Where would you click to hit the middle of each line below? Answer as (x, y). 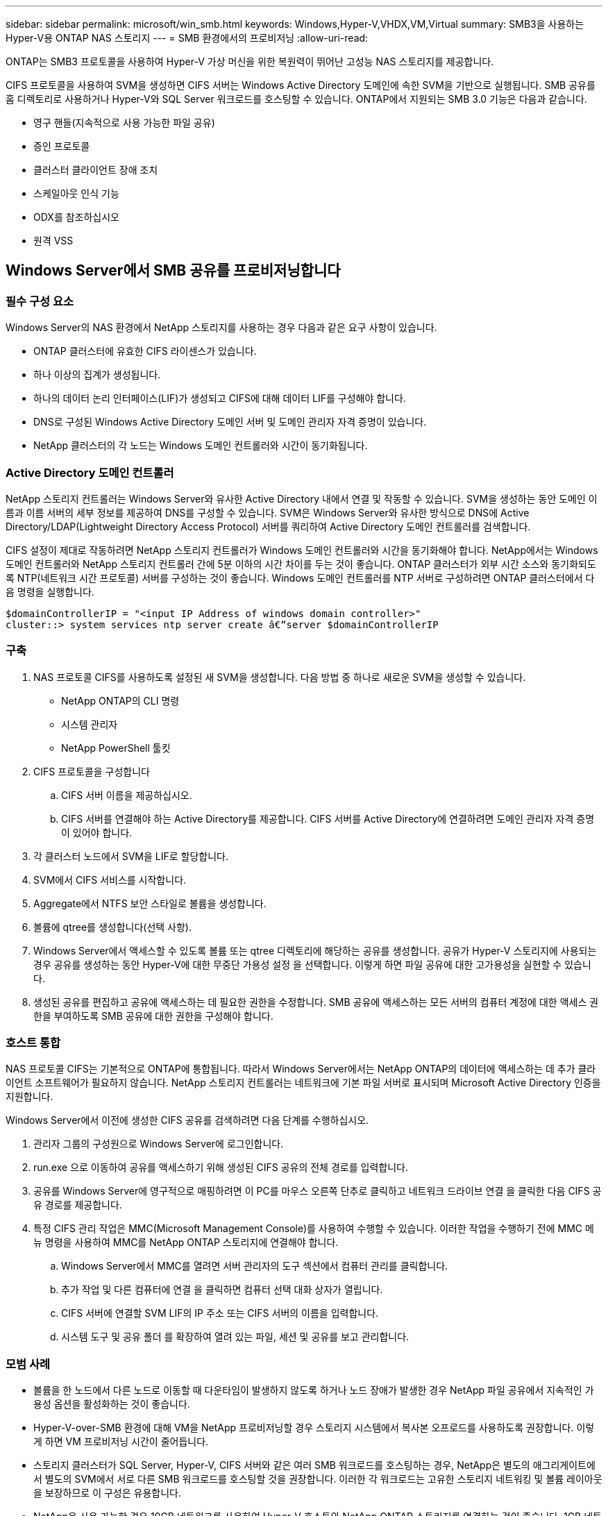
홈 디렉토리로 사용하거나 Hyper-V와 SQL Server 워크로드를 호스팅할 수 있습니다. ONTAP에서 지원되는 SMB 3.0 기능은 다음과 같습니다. (296, 99)
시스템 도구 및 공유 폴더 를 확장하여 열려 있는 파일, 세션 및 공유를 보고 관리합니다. (235, 1337)
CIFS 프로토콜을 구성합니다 (92, 771)
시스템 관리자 (90, 724)
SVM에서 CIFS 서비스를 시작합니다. (110, 879)
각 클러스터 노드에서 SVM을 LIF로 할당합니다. (131, 856)
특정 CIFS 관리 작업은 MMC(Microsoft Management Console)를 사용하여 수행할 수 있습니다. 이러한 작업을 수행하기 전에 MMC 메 (314, 1229)
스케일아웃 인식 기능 (76, 193)
